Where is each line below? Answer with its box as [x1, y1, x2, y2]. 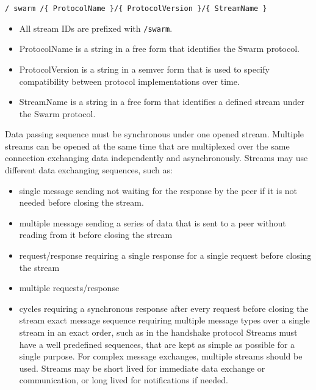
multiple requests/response [19, 281, 120, 294]
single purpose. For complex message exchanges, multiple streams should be [19, 350, 303, 363]
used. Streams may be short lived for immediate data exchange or [19, 361, 265, 374]
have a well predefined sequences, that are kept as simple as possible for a [19, 338, 295, 350]
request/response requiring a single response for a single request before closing [19, 249, 312, 262]
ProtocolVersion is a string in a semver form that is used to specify [19, 62, 270, 75]
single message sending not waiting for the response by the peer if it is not [19, 184, 298, 197]
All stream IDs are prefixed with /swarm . [19, 21, 173, 34]
